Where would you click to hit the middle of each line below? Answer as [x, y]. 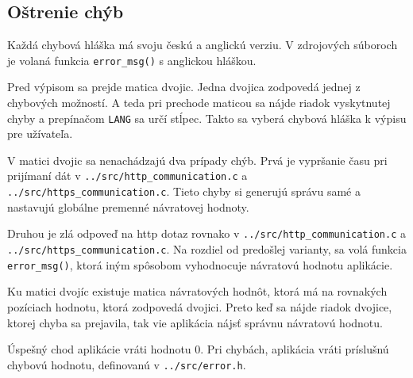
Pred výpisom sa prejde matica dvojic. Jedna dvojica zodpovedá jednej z [184, 87]
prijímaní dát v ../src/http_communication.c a [127, 176]
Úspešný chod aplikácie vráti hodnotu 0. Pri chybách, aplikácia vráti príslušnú [198, 349]
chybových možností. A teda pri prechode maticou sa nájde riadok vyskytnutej [199, 103]
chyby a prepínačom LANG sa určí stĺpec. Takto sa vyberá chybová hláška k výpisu [207, 118]
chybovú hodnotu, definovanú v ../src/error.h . [127, 364]
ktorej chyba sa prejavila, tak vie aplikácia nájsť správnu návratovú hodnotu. [195, 322]
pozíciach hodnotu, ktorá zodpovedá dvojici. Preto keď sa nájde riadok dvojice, [200, 306]
